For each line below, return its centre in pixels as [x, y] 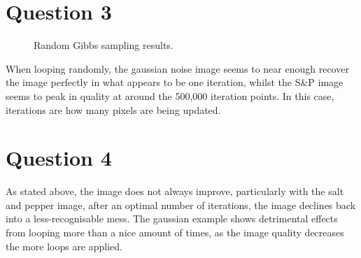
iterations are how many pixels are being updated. [113, 109]
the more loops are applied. [64, 246]
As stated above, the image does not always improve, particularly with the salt [175, 191]
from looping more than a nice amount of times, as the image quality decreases [175, 232]
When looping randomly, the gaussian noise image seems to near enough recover [177, 68]
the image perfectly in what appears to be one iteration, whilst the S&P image [175, 82]
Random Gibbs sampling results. [104, 45]
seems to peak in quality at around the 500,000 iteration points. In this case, [170, 95]
